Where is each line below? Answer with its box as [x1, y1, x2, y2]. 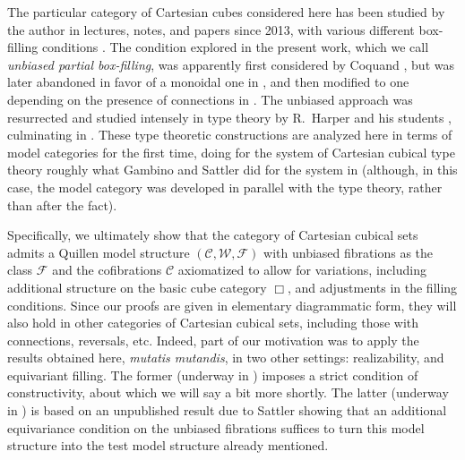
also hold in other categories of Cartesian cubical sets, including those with [7, 313, 419, 332]
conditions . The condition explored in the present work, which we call [41, 38, 429, 56]
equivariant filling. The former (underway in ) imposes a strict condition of [7, 365, 418, 384]
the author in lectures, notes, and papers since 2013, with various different [7, 20, 415, 38]
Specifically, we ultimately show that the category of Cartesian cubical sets [7, 226, 418, 244]
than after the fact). [7, 195, 117, 214]
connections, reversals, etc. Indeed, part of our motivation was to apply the [7, 330, 419, 349]
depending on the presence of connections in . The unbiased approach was [7, 89, 413, 108]
